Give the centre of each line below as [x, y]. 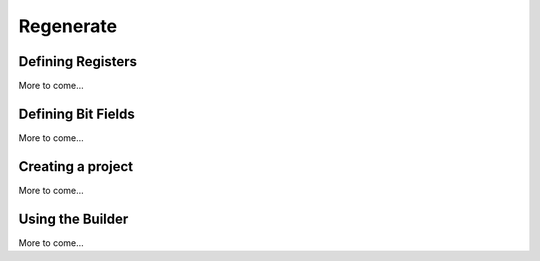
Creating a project [76, 166]
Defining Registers [78, 61]
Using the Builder [73, 218]
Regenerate [68, 26]
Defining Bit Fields [76, 113]
